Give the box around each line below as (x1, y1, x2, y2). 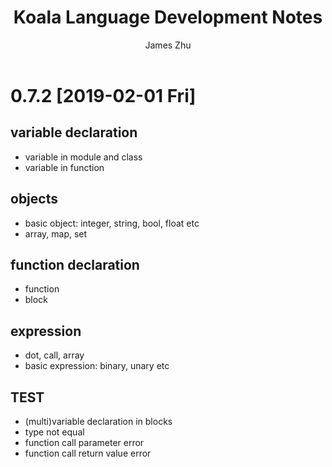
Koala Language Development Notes (13, 6, 323, 29)
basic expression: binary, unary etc (24, 360, 170, 372)
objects (10, 191, 58, 208)
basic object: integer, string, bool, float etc (24, 217, 200, 229)
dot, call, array (24, 349, 85, 361)
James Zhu (144, 39, 192, 51)
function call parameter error (24, 437, 145, 448)
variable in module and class (24, 151, 143, 163)
